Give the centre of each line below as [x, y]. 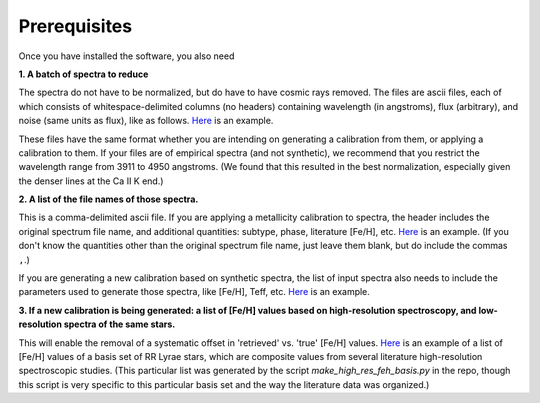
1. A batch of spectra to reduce [83, 74]
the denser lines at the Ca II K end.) [91, 181]
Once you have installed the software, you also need [126, 56]
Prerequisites [75, 26]
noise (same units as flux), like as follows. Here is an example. [146, 121]
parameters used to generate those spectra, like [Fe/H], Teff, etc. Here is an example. [194, 292]
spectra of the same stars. [119, 324]
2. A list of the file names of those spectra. [108, 199]
